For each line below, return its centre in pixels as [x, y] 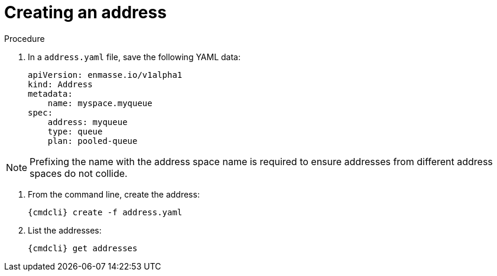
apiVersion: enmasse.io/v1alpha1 [105, 75]
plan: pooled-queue [92, 141]
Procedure [25, 38]
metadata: [50, 93]
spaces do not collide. [79, 173]
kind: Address [60, 84]
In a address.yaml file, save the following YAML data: [134, 57]
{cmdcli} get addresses [83, 248]
